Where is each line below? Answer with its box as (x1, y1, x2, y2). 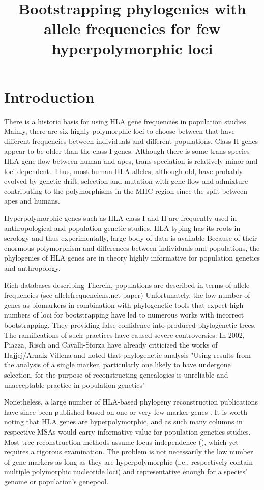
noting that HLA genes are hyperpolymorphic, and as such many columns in (4, 416, 243, 427)
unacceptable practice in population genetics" (4, 379, 145, 390)
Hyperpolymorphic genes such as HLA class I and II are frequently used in (4, 213, 237, 223)
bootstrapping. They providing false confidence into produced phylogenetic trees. (4, 319, 256, 330)
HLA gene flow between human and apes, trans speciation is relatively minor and (4, 156, 258, 166)
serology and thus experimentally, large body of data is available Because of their (4, 233, 257, 243)
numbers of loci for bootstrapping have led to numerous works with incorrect (4, 309, 244, 320)
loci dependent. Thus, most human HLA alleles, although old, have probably (4, 165, 243, 176)
